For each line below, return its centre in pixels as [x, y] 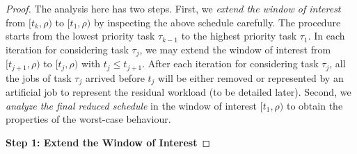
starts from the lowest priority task [80, 36]
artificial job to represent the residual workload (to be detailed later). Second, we [178, 92]
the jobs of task [39, 77]
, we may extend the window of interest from [235, 49]
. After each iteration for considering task [230, 63]
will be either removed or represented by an [251, 77]
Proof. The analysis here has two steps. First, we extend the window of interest [173, 8]
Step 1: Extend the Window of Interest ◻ [108, 142]
